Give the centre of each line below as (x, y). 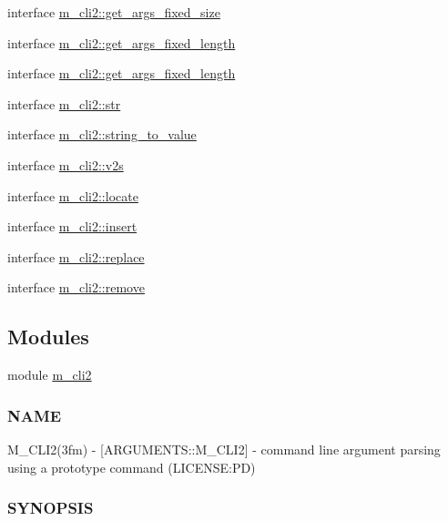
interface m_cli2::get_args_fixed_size (114, 12)
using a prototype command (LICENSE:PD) (132, 467)
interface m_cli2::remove (76, 287)
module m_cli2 (50, 375)
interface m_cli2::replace (76, 256)
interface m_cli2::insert (72, 226)
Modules (48, 337)
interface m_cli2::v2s (66, 164)
